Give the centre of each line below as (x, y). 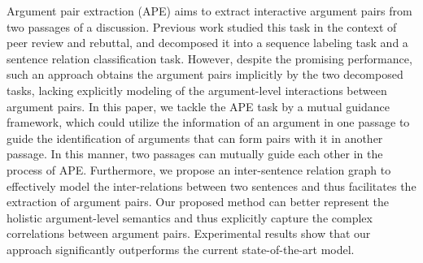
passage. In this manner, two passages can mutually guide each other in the (195, 154)
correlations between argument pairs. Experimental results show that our (189, 233)
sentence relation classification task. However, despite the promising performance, (209, 58)
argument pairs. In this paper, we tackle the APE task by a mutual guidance (198, 106)
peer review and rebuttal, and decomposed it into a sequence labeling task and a (207, 43)
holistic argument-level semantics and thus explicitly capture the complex (190, 217)
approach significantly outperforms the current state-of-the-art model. (181, 249)
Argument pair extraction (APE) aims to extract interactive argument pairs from (209, 11)
